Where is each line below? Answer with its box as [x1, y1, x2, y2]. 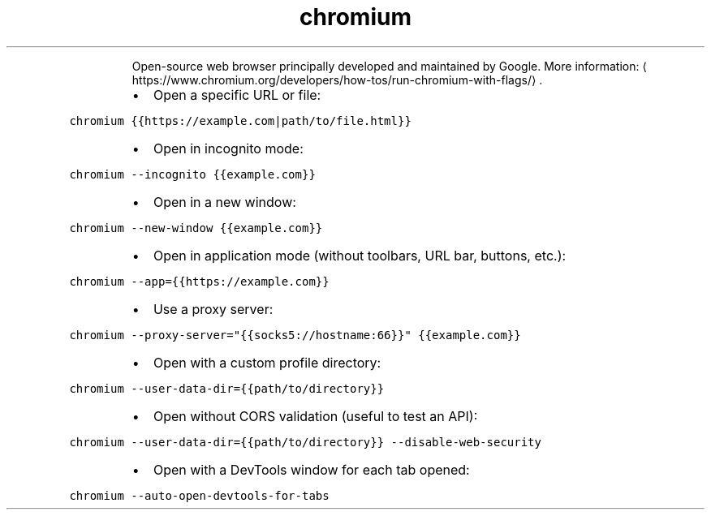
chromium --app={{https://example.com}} [69, 274, 330, 288]
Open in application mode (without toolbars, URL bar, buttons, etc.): [153, 247, 567, 264]
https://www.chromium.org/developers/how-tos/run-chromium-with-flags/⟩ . [131, 72, 543, 87]
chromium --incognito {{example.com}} [69, 167, 316, 181]
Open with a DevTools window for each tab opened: [153, 461, 470, 478]
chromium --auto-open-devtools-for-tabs [69, 488, 330, 502]
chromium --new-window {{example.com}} [69, 221, 323, 234]
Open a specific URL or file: [153, 86, 321, 103]
